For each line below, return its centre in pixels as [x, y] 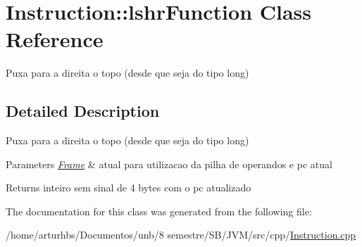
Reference [55, 39]
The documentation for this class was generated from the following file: [159, 211]
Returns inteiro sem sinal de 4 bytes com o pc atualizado [129, 188]
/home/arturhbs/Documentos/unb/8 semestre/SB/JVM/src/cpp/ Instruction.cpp [181, 235]
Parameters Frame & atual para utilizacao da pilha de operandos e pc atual [169, 164]
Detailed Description [83, 111]
